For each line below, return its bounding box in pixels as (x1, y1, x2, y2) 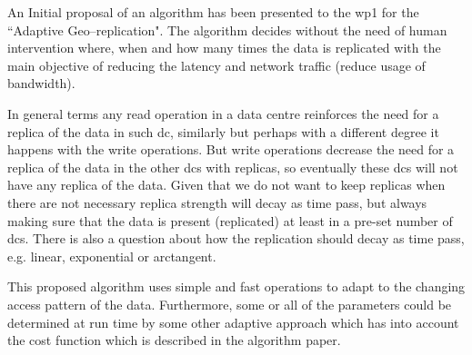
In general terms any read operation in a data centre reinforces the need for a (7, 104, 439, 123)
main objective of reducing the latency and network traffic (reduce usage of (7, 55, 426, 74)
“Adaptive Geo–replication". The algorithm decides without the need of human (7, 20, 447, 39)
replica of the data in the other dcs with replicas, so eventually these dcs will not (7, 157, 458, 176)
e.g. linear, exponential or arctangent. (7, 246, 216, 265)
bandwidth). (7, 74, 75, 93)
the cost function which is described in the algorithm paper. (7, 330, 341, 350)
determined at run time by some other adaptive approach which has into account (7, 312, 459, 331)
